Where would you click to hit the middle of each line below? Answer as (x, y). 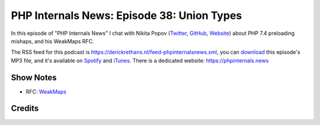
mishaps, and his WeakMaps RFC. (52, 41)
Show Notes (34, 77)
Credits (25, 109)
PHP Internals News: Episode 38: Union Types (127, 15)
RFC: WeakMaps (46, 91)
